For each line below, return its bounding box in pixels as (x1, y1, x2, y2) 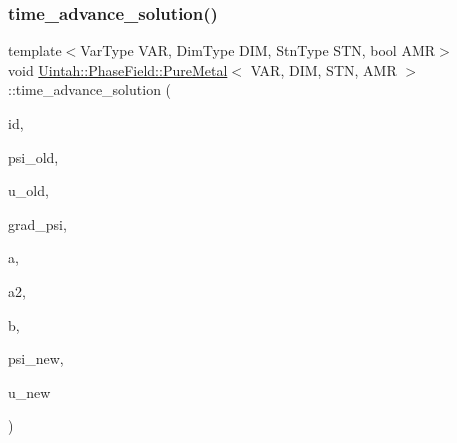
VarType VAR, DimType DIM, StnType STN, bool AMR (80, 40, 436, 61)
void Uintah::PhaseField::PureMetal (8, 59, 228, 80)
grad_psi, (8, 213, 67, 234)
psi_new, (8, 348, 64, 369)
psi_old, (8, 146, 59, 167)
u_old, (8, 180, 49, 201)
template (8, 40, 62, 61)
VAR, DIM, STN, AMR (250, 59, 397, 80)
